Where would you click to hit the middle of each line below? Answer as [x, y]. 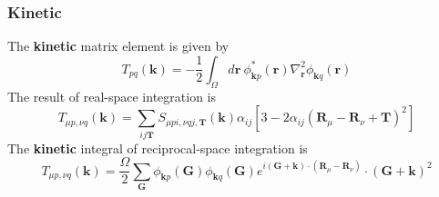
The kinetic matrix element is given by [118, 46]
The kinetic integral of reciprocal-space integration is [158, 148]
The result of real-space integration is [112, 96]
